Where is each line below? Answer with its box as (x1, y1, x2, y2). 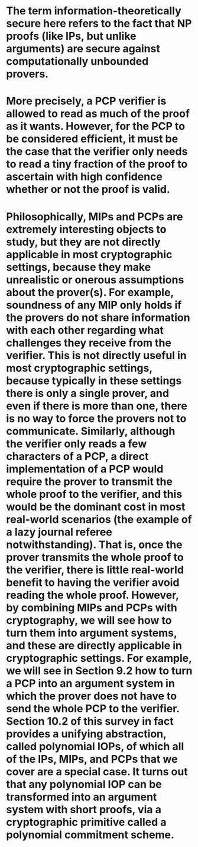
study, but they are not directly (6, 235, 161, 249)
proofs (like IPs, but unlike (6, 30, 137, 43)
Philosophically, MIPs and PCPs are (6, 210, 183, 223)
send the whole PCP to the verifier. (6, 702, 180, 715)
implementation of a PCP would (6, 462, 164, 475)
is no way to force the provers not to (6, 411, 187, 425)
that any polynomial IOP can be (6, 778, 162, 791)
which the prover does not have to (6, 689, 177, 703)
